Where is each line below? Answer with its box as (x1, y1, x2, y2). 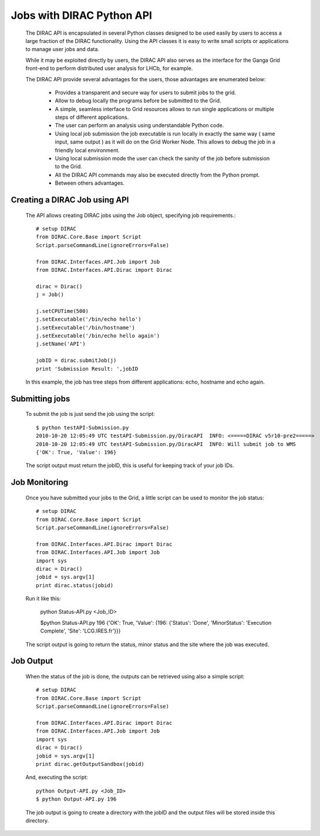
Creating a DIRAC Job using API (11, 195, 129, 205)
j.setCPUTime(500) (36, 308, 89, 314)
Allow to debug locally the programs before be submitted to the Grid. (55, 97, 221, 104)
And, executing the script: (25, 774, 88, 781)
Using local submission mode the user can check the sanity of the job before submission (55, 155, 270, 162)
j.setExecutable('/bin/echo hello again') (36, 332, 160, 339)
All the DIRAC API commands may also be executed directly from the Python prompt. (55, 171, 260, 178)
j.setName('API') (36, 341, 86, 347)
